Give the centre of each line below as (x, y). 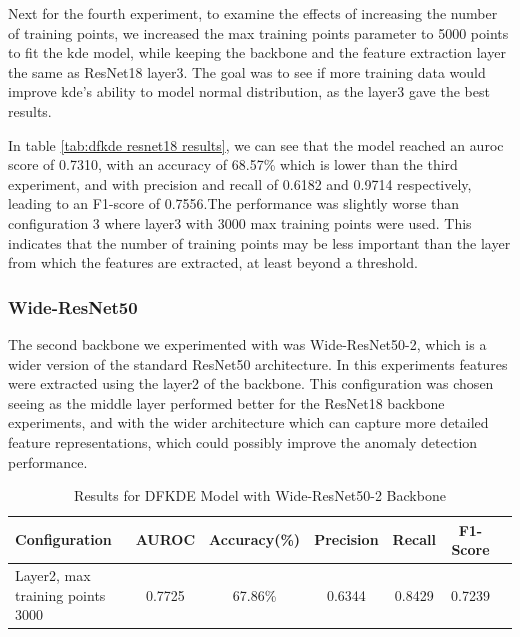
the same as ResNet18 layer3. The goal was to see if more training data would (247, 71)
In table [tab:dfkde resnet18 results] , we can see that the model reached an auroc (256, 144)
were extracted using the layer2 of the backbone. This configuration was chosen (251, 383)
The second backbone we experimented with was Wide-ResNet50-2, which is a (247, 343)
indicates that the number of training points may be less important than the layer (259, 242)
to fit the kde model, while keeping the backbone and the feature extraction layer (257, 52)
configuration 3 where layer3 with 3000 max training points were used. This (240, 222)
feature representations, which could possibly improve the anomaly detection (243, 441)
